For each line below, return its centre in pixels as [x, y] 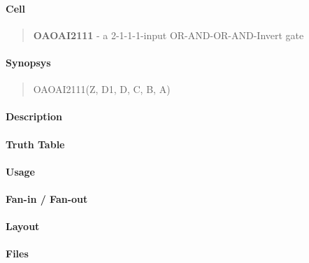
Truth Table [35, 144]
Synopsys [28, 62]
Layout [23, 226]
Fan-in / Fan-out [47, 198]
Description [34, 116]
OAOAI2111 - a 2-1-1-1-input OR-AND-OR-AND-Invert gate [168, 35]
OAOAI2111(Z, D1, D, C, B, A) [102, 89]
